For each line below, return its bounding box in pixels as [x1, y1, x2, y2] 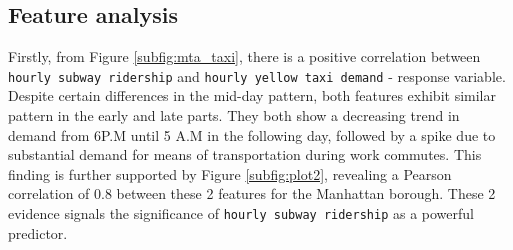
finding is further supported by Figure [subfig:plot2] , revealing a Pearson [8, 163, 452, 184]
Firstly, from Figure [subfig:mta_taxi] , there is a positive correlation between [8, 46, 481, 67]
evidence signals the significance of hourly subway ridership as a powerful [8, 203, 474, 224]
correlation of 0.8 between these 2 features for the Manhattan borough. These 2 [8, 183, 496, 204]
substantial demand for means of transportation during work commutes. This [8, 144, 482, 165]
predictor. [8, 222, 68, 243]
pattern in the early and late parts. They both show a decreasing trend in [8, 105, 460, 126]
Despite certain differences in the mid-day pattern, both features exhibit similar [8, 85, 496, 106]
